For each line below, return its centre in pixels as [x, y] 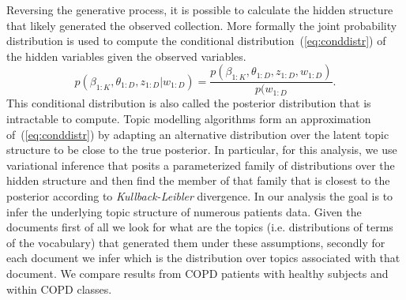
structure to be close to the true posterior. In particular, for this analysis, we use [202, 150]
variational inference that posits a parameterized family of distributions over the [201, 165]
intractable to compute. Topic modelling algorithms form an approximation [189, 118]
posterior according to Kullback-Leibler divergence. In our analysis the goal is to [200, 195]
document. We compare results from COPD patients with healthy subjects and [197, 273]
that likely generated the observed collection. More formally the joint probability [202, 25]
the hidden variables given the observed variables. [126, 56]
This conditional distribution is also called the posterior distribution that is [189, 103]
